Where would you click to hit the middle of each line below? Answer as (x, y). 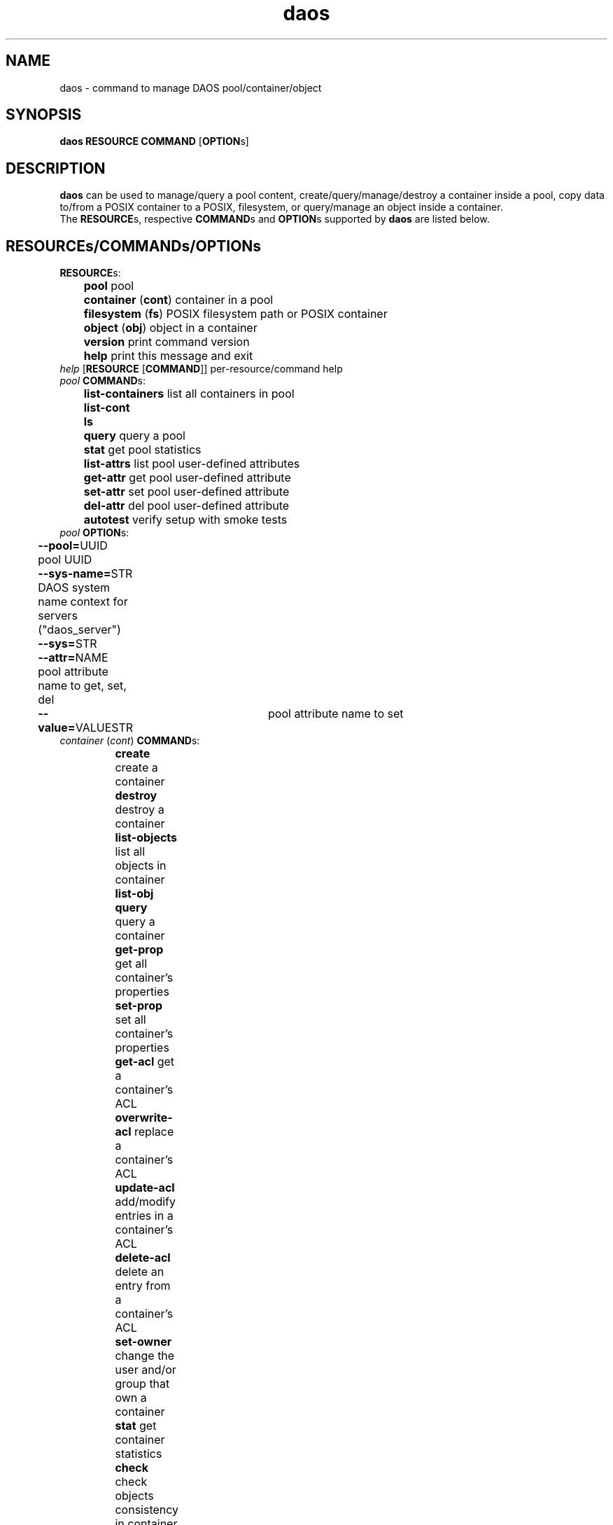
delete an (140, 1272)
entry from (143, 1286)
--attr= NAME (73, 658)
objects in (141, 866)
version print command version (167, 342)
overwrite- (144, 1118)
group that (142, 1384)
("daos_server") (79, 630)
